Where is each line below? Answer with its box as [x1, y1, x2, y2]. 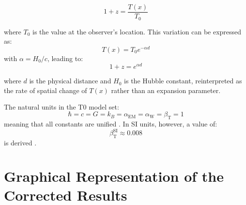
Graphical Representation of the [4, 166, 224, 186]
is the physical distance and [29, 76, 111, 86]
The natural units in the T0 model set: [4, 101, 119, 111]
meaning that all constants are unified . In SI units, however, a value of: [4, 119, 217, 129]
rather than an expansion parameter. [111, 85, 221, 95]
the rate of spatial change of [4, 85, 87, 95]
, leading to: [47, 53, 83, 63]
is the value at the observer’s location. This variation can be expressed [32, 26, 242, 36]
